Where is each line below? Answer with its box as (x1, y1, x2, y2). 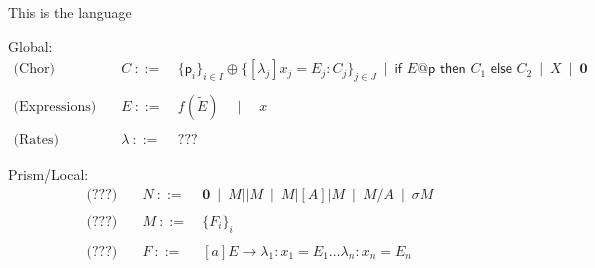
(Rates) (13, 133, 59, 148)
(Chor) (13, 62, 55, 77)
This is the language (8, 2, 132, 22)
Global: (8, 35, 53, 56)
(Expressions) (13, 100, 97, 115)
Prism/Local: (8, 164, 89, 185)
